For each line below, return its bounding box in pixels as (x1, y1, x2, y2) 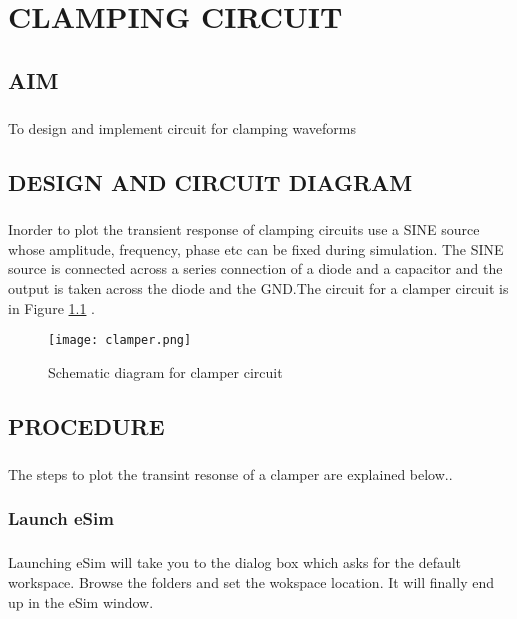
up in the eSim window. (8, 591, 154, 612)
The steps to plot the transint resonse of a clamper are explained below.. (8, 463, 453, 484)
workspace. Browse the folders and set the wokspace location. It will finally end (8, 572, 494, 593)
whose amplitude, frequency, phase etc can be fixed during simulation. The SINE (8, 238, 504, 259)
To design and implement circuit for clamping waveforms (8, 117, 356, 138)
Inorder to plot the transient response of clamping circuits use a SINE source (8, 219, 480, 240)
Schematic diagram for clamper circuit (48, 361, 283, 382)
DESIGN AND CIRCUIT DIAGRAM (8, 166, 413, 197)
